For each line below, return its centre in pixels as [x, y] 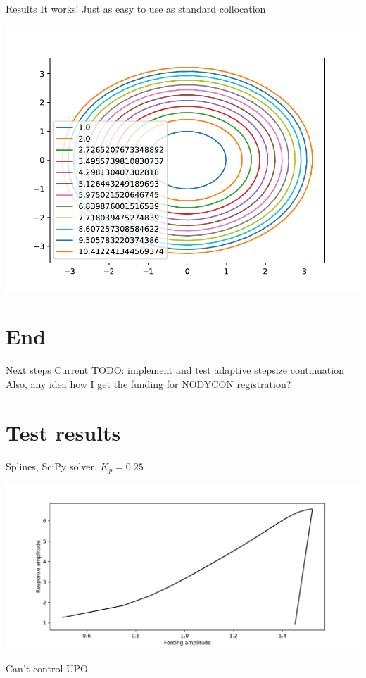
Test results [63, 432]
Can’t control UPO [47, 668]
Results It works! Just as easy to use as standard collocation [136, 8]
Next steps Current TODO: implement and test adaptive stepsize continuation [175, 370]
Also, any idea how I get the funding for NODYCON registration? [149, 383]
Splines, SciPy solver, [51, 466]
